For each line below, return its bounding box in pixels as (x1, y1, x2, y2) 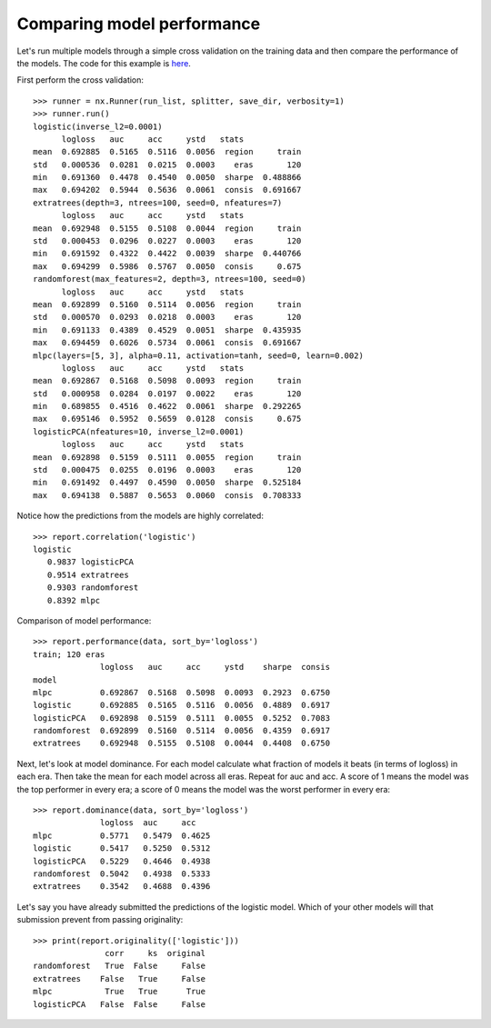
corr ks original (105, 948, 206, 958)
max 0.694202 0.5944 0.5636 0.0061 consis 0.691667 (33, 185, 302, 195)
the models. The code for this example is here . (16, 57, 191, 68)
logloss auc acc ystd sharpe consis (100, 662, 331, 673)
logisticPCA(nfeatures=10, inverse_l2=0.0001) (33, 426, 245, 436)
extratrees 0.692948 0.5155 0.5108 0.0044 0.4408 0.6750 (33, 738, 331, 749)
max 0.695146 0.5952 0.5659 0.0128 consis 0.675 (33, 414, 302, 424)
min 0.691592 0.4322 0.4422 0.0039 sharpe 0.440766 (33, 248, 302, 259)
